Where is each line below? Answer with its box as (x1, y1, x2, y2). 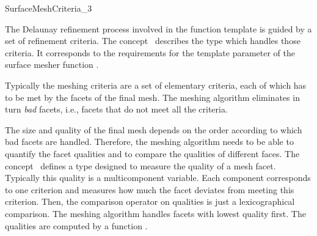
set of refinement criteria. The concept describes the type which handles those (5, 34, 301, 47)
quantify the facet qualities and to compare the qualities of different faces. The (5, 147, 300, 160)
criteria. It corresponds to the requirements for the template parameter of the (5, 46, 296, 59)
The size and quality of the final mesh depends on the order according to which (5, 123, 302, 136)
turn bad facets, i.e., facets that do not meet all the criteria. (5, 103, 228, 116)
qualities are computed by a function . (5, 219, 148, 232)
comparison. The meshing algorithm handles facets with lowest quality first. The (5, 207, 306, 219)
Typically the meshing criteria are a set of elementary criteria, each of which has (5, 78, 307, 91)
